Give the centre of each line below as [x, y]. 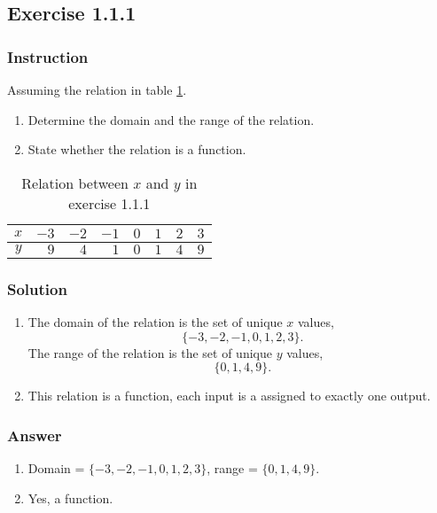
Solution [37, 288]
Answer [35, 435]
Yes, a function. [70, 497]
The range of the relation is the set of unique [150, 352]
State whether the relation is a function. [137, 149]
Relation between [75, 183]
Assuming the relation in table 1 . [97, 89]
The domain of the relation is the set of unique [155, 322]
